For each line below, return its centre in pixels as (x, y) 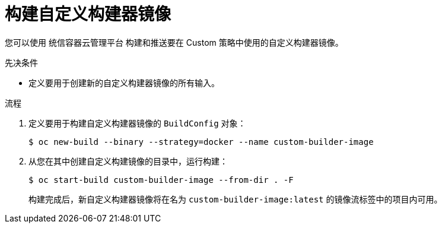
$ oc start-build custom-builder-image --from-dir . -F (161, 180)
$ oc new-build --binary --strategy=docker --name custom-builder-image (201, 142)
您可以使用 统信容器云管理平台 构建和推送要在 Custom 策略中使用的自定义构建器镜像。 (174, 42)
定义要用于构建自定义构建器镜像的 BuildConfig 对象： (137, 123)
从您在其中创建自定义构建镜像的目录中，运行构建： (128, 161)
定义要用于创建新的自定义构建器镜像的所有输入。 (124, 83)
